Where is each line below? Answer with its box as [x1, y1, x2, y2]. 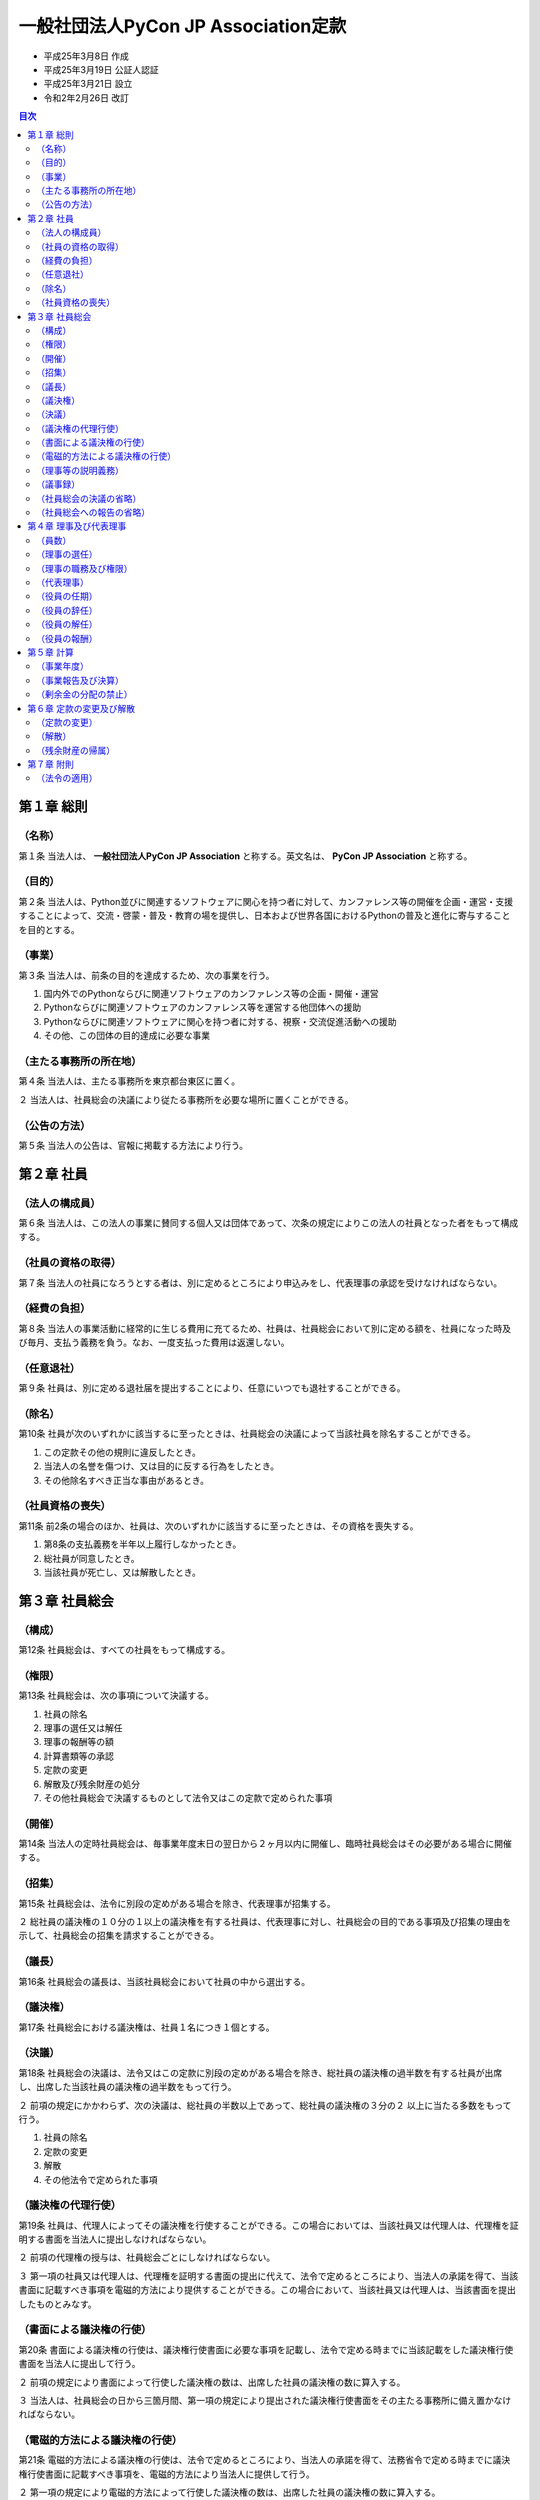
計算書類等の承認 [43, 1750, 114, 1762]
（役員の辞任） [36, 604, 98, 616]
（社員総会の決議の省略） [36, 492, 142, 504]
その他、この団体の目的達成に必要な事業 [43, 1030, 210, 1042]
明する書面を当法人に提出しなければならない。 [18, 2233, 212, 2245]
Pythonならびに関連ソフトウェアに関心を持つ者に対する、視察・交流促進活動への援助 [43, 1015, 397, 1027]
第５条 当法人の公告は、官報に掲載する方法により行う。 [18, 1139, 249, 1151]
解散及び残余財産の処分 [43, 1778, 140, 1790]
